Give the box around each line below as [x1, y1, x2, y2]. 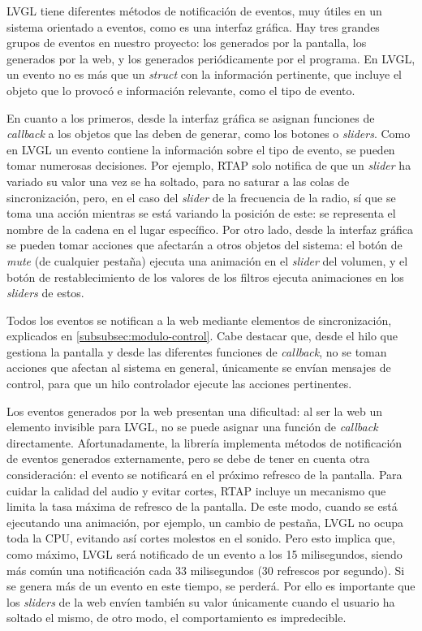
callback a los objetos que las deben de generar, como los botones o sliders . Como [6, 125, 411, 142]
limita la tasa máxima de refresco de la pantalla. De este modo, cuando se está [6, 498, 398, 515]
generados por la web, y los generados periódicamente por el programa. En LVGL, [6, 50, 416, 67]
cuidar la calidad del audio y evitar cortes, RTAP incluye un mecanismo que [6, 482, 386, 499]
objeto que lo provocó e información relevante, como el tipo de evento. [6, 81, 355, 98]
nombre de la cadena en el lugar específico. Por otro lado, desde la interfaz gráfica [6, 220, 414, 237]
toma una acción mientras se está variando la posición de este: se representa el [6, 205, 396, 222]
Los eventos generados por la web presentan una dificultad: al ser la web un [6, 402, 383, 419]
